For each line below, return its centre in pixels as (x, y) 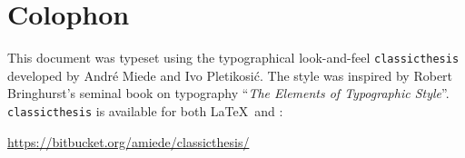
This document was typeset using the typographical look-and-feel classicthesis (233, 58)
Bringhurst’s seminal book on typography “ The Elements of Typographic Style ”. (228, 93)
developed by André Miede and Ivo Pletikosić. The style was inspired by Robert (230, 75)
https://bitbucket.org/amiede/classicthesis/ (129, 141)
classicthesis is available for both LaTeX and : (145, 110)
